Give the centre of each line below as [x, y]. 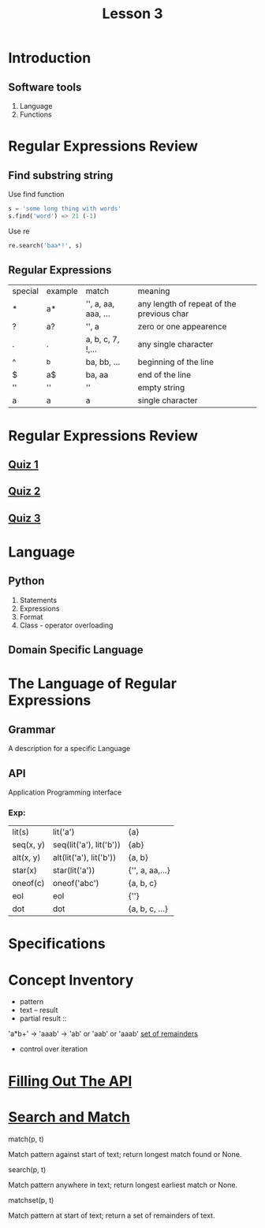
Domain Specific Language [76, 650]
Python [26, 581]
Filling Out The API [70, 1081]
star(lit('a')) [74, 870]
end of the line [164, 375]
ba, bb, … [103, 362]
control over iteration [54, 1049]
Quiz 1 [24, 465]
